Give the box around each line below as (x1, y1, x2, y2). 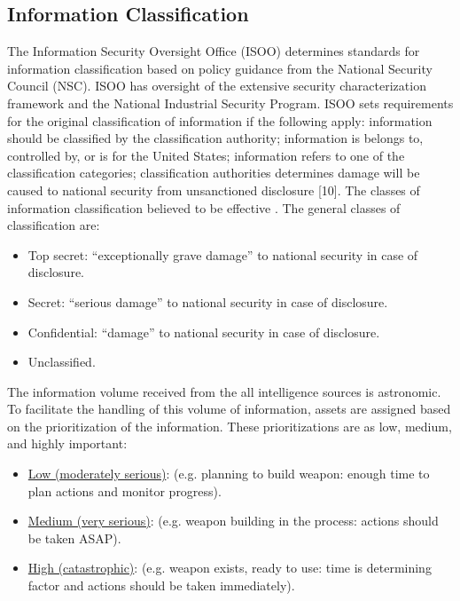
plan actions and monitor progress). (27, 481, 222, 500)
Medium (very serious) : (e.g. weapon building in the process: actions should (27, 511, 439, 530)
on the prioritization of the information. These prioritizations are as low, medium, (7, 416, 452, 435)
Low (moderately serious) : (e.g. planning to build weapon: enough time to (27, 464, 430, 483)
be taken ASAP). (27, 528, 121, 547)
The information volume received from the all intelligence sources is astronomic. (7, 382, 441, 400)
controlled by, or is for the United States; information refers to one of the (7, 146, 405, 164)
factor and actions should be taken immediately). (27, 576, 295, 595)
